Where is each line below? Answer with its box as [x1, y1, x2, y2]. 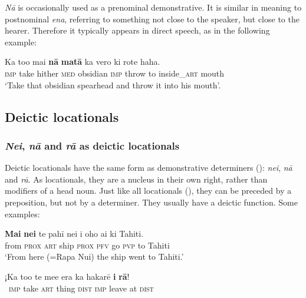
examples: [5, 207, 40, 220]
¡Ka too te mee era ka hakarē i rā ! [5, 270, 130, 282]
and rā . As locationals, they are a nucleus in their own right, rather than [5, 173, 268, 185]
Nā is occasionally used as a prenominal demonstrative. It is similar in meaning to [5, 1, 302, 13]
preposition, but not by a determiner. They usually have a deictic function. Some [5, 196, 298, 208]
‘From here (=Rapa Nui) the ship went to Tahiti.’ [5, 250, 184, 263]
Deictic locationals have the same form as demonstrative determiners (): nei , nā [5, 161, 292, 174]
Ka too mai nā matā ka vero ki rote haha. [5, 55, 160, 68]
